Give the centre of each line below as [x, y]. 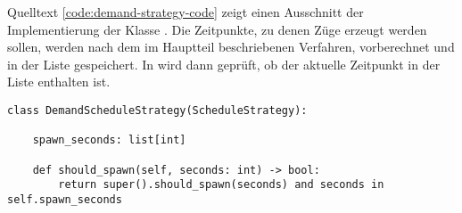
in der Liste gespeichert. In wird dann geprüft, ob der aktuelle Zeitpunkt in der [224, 64]
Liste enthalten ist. [59, 82]
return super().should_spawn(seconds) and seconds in [221, 185]
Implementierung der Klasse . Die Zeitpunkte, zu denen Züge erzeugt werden [217, 29]
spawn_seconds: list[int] [109, 140]
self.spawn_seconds [65, 199]
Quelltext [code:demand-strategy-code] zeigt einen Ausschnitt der [186, 12]
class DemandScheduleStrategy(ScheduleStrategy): [157, 110]
